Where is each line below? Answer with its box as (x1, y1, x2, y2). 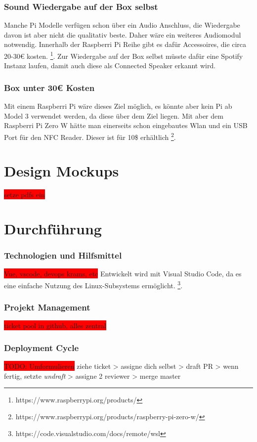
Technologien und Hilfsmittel (4, 249, 122, 262)
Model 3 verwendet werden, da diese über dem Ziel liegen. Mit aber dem (4, 110, 223, 121)
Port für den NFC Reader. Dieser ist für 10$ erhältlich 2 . (4, 130, 176, 142)
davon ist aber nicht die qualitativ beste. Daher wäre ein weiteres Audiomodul (4, 29, 241, 40)
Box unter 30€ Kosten (4, 81, 95, 93)
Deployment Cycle (4, 341, 79, 354)
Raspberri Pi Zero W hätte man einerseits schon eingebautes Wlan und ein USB (4, 120, 248, 131)
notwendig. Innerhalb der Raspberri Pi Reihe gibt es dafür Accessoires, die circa (4, 39, 247, 49)
